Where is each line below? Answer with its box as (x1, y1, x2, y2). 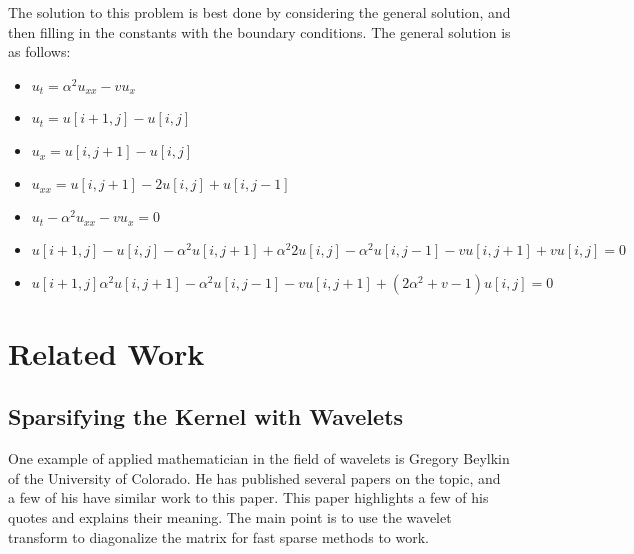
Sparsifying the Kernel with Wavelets (8, 401, 404, 432)
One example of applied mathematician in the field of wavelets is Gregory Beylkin (8, 448, 510, 469)
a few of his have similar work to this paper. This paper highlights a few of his (8, 487, 489, 508)
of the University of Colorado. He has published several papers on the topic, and (8, 467, 501, 488)
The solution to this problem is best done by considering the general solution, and (8, 2, 511, 22)
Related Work (8, 332, 205, 373)
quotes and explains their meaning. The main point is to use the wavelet (8, 507, 452, 528)
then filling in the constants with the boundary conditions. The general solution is (8, 21, 511, 42)
